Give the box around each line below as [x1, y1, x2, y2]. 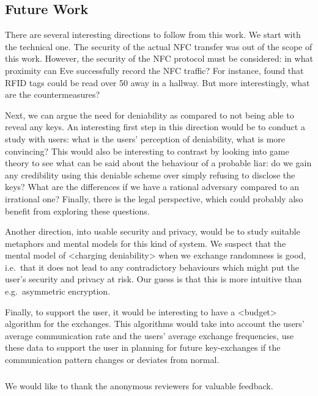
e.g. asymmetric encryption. [5, 285, 111, 298]
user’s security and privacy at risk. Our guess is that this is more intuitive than [5, 273, 302, 285]
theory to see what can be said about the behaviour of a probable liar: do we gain [5, 156, 312, 169]
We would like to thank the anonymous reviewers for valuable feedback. [5, 379, 273, 392]
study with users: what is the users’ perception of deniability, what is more [5, 132, 286, 145]
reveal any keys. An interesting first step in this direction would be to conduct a [5, 120, 305, 133]
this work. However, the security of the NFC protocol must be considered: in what [5, 52, 313, 65]
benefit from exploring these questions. [5, 204, 150, 217]
